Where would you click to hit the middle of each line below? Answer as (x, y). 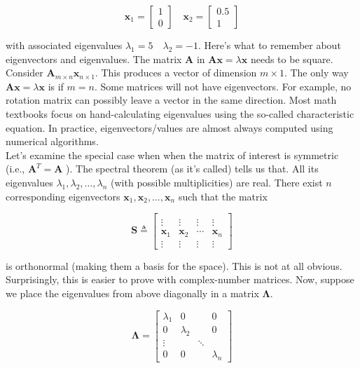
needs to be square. (292, 59)
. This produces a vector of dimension (176, 73)
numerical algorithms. (52, 141)
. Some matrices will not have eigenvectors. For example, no (223, 86)
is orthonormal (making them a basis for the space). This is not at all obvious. (174, 265)
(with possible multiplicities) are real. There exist (217, 182)
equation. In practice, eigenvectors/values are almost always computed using (169, 127)
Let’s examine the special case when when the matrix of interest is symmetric (172, 155)
